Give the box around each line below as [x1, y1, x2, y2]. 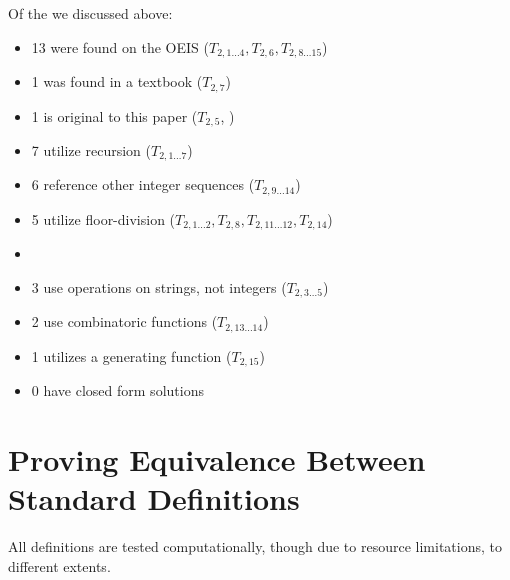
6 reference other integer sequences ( [31, 174, 255, 195]
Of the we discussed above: [8, 3, 173, 23]
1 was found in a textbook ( [31, 71, 203, 92]
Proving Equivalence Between [8, 439, 426, 480]
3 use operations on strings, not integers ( [31, 276, 287, 297]
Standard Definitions [8, 478, 300, 519]
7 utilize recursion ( [31, 139, 151, 160]
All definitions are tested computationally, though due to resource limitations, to [8, 536, 502, 557]
